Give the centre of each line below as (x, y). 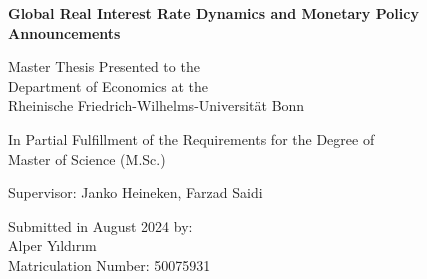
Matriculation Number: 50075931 (109, 264)
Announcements (64, 32)
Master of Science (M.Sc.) (87, 158)
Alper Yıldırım (52, 245)
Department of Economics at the (108, 85)
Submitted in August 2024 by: (100, 225)
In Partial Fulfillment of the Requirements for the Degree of (191, 138)
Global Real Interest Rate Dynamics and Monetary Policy (213, 13)
